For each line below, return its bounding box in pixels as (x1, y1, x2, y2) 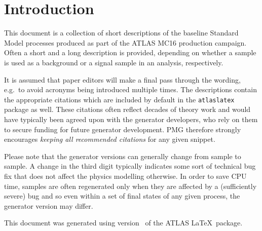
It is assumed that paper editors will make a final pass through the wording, (4, 74, 241, 85)
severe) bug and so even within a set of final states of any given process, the (4, 190, 240, 201)
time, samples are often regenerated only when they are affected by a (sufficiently (4, 180, 257, 191)
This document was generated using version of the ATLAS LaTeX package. (4, 217, 243, 228)
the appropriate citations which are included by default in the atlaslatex (4, 94, 235, 104)
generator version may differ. (4, 200, 93, 211)
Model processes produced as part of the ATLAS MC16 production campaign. (4, 37, 247, 48)
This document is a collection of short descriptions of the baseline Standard (4, 27, 239, 38)
